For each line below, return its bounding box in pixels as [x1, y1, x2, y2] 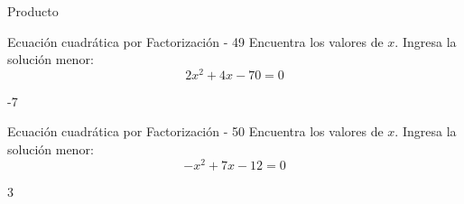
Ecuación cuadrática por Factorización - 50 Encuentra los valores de [7, 122, 384, 141]
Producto [7, 2, 59, 20]
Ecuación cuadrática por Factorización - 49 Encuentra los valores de [7, 32, 384, 51]
